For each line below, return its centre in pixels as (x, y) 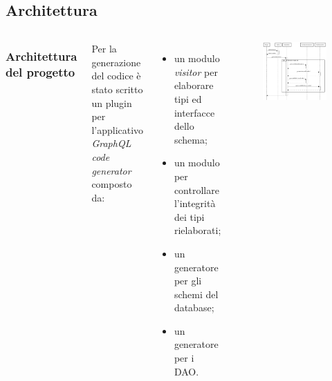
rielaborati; (197, 230)
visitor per (196, 71)
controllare (196, 189)
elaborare (194, 85)
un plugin (112, 102)
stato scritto (117, 89)
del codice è (116, 76)
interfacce (194, 112)
